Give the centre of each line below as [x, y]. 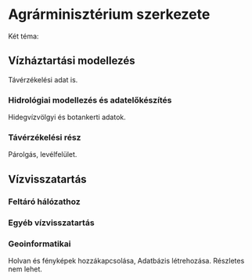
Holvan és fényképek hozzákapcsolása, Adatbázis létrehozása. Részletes [126, 260]
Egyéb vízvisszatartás [52, 223]
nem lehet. [25, 269]
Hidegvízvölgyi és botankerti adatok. [67, 117]
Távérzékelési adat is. [43, 79]
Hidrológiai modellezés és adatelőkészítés [90, 100]
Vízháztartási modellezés [72, 61]
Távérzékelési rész [45, 137]
